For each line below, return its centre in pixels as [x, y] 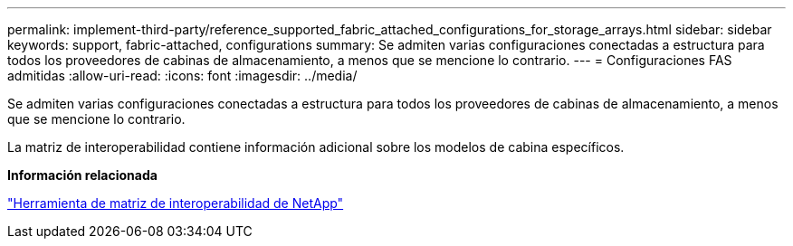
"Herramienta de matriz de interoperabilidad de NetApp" [176, 203]
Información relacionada [82, 175]
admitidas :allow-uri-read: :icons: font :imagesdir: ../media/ [182, 76]
